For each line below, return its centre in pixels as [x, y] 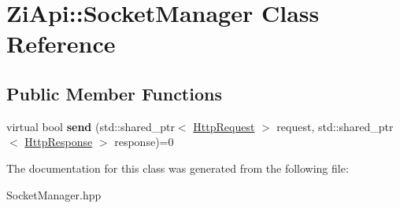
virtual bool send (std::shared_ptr [91, 126]
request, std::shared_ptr [335, 126]
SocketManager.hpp [54, 194]
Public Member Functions [114, 93]
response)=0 [144, 142]
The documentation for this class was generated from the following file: [178, 168]
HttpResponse [59, 142]
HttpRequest [224, 126]
